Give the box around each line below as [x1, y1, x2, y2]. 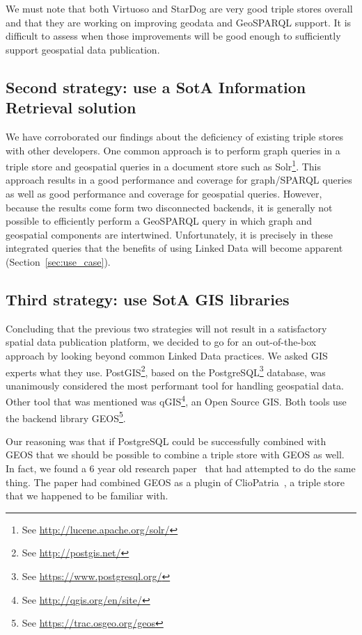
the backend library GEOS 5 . [6, 408, 126, 425]
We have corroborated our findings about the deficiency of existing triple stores [6, 129, 344, 143]
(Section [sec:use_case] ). [6, 254, 111, 268]
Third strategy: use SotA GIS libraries [6, 288, 290, 310]
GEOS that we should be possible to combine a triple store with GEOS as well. [6, 447, 345, 462]
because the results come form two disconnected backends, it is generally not [6, 200, 333, 214]
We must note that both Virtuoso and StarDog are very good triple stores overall [6, 1, 353, 15]
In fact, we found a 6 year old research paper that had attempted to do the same [6, 461, 356, 476]
